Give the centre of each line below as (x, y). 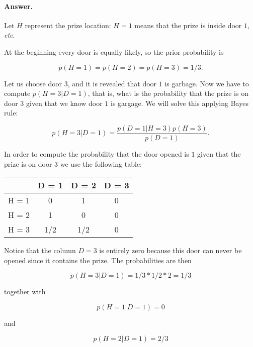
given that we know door (64, 103)
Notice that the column (40, 250)
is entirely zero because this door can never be (171, 250)
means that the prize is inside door (188, 25)
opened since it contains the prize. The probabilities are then (98, 260)
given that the (219, 154)
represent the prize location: (68, 25)
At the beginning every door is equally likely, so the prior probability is (114, 51)
